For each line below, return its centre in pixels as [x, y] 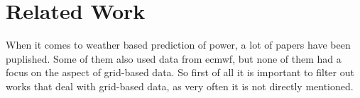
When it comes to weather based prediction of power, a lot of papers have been [178, 45]
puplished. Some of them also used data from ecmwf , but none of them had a [174, 58]
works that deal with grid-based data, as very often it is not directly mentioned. [180, 86]
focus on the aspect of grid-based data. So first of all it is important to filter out [180, 72]
